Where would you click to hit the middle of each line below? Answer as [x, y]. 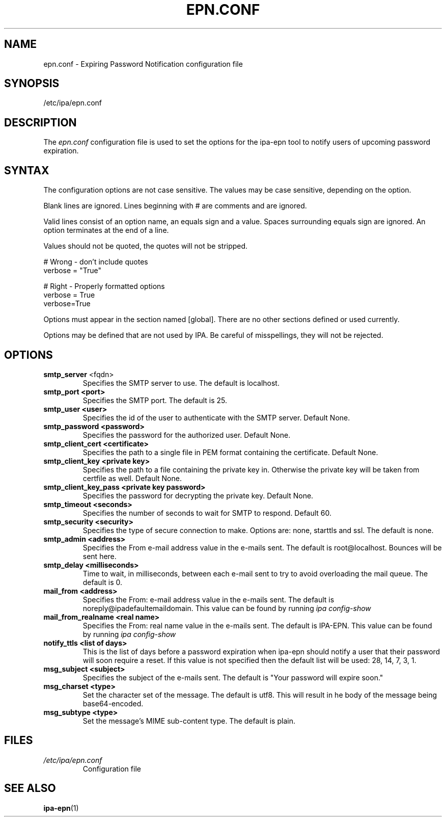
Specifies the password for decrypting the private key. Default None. [198, 495]
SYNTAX [27, 170]
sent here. [100, 556]
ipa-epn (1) [61, 808]
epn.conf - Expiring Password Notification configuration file [143, 64]
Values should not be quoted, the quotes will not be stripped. [146, 246]
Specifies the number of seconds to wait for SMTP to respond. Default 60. [207, 513]
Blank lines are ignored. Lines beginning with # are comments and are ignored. [175, 206]
